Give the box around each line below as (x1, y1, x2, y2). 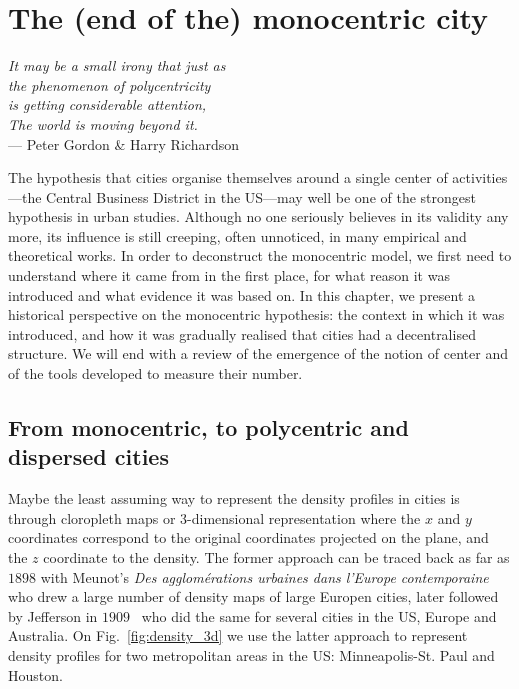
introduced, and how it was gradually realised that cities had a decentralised (8, 323, 476, 344)
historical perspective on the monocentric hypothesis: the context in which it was (8, 304, 505, 325)
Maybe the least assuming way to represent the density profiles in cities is (8, 488, 460, 509)
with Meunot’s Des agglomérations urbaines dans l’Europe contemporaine (40, 566, 489, 587)
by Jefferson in (8, 605, 98, 626)
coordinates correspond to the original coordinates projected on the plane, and (8, 527, 489, 548)
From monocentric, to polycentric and (8, 412, 409, 443)
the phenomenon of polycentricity (8, 74, 211, 95)
